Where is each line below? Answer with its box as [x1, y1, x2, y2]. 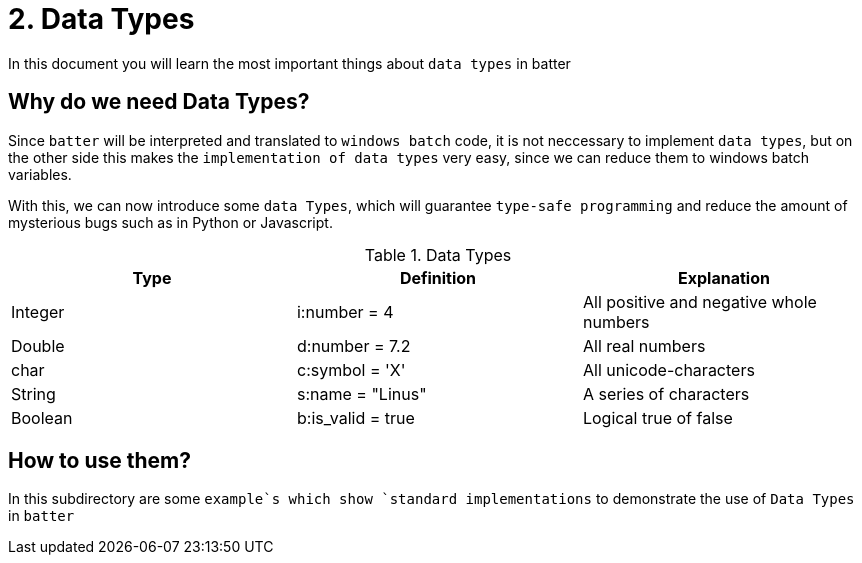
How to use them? [8, 448, 192, 474]
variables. [8, 165, 72, 183]
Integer [11, 301, 65, 322]
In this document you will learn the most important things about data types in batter [8, 54, 571, 72]
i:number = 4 [296, 301, 394, 322]
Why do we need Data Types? [8, 89, 310, 115]
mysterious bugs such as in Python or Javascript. [8, 213, 333, 231]
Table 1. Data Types [364, 244, 512, 265]
